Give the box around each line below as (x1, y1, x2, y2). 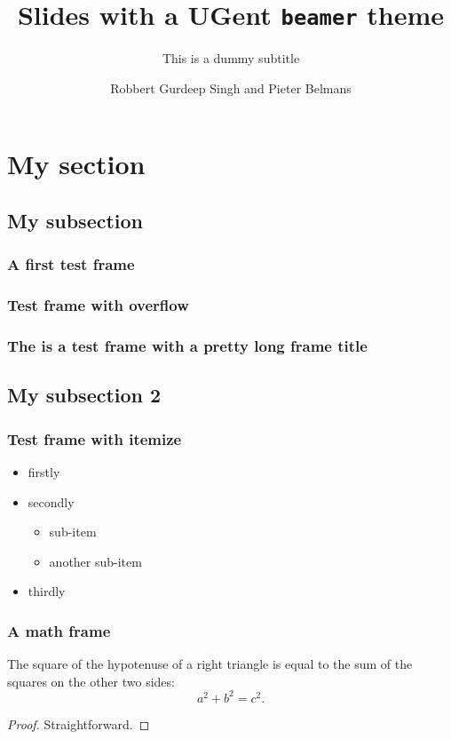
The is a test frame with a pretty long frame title (7, 335, 368, 357)
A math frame (7, 619, 111, 641)
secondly (28, 492, 75, 511)
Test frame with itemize (7, 427, 182, 449)
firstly (28, 462, 60, 481)
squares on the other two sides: (7, 671, 175, 690)
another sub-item (49, 552, 142, 570)
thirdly (28, 582, 66, 600)
